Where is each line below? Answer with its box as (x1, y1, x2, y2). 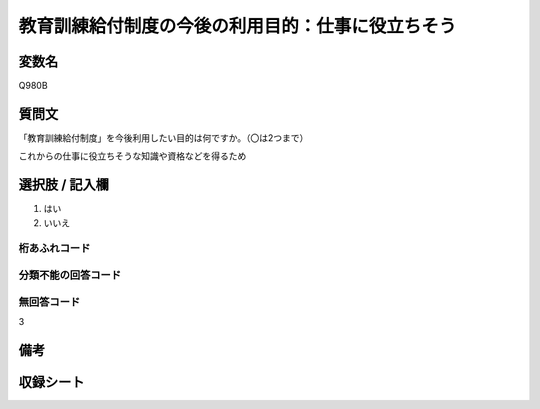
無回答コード (18, 295, 81, 309)
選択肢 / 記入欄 (18, 176, 110, 194)
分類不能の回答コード (18, 268, 122, 282)
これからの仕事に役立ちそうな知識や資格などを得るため (18, 150, 247, 162)
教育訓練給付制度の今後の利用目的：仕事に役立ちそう (18, 15, 457, 37)
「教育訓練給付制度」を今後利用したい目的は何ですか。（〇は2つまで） (18, 131, 309, 144)
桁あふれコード (18, 241, 91, 255)
